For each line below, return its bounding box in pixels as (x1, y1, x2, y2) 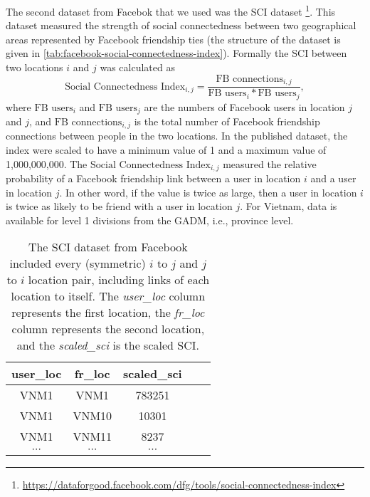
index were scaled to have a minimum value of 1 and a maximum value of (6, 142, 327, 157)
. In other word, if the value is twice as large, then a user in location (59, 184, 357, 199)
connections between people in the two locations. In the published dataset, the (6, 128, 348, 143)
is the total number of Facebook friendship (134, 114, 320, 129)
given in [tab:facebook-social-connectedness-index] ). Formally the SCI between (6, 46, 347, 61)
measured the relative (223, 156, 317, 171)
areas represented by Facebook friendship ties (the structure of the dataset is (6, 31, 341, 46)
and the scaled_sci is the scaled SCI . (16, 337, 199, 354)
